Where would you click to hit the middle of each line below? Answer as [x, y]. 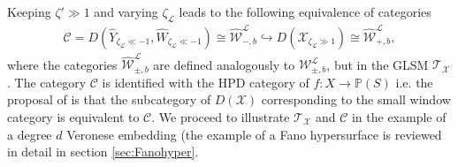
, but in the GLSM [378, 64]
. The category [47, 82]
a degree [30, 134]
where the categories [62, 64]
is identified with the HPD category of [206, 82]
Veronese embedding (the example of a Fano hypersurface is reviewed [254, 134]
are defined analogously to [224, 64]
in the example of [399, 116]
